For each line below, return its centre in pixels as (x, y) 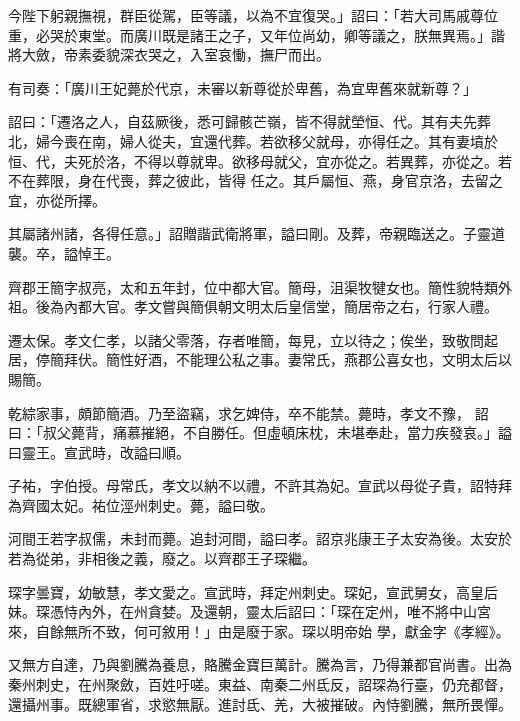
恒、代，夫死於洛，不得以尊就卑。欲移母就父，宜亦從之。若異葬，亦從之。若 (260, 160)
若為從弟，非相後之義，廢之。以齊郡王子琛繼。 (162, 558)
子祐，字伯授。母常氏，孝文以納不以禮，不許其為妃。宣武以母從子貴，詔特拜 (260, 485)
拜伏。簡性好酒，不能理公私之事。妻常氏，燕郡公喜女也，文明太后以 (287, 359)
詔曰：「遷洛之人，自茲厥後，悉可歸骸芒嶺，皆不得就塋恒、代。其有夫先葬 (249, 121)
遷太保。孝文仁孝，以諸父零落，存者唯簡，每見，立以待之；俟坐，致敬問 (246, 339)
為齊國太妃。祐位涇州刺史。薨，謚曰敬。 (141, 504)
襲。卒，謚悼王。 (64, 252)
